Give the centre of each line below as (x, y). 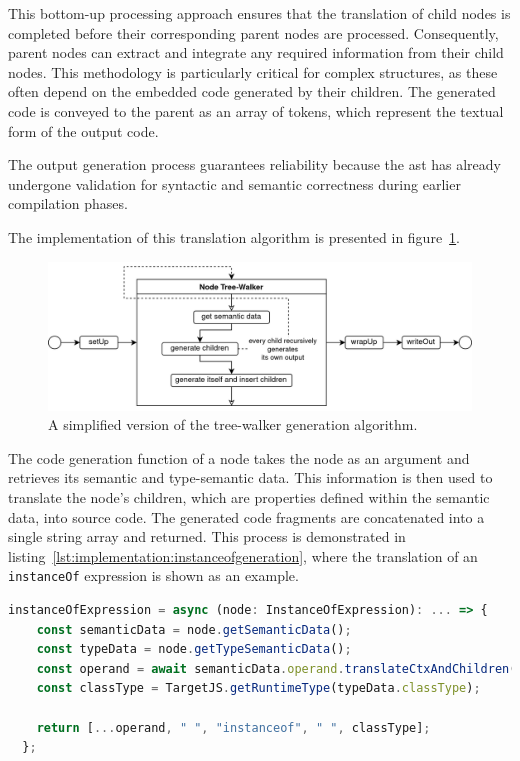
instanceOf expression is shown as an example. (153, 575)
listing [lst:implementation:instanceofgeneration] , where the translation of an (243, 555)
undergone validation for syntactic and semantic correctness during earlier (234, 183)
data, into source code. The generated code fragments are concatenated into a (246, 516)
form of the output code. (83, 130)
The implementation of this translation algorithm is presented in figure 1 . (234, 236)
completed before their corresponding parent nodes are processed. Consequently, (253, 32)
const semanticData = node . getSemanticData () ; (194, 629)
